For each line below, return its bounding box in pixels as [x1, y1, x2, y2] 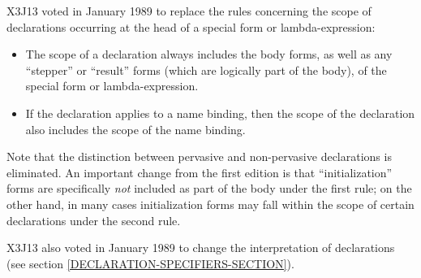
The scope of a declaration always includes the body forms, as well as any [25, 46, 393, 63]
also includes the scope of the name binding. [25, 120, 246, 137]
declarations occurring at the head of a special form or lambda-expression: [6, 18, 376, 35]
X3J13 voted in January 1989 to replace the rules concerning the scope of [6, 2, 372, 19]
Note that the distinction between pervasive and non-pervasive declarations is [6, 148, 392, 165]
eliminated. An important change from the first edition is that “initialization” [6, 163, 393, 180]
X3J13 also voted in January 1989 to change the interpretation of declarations [6, 239, 395, 256]
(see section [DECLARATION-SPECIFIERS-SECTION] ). [6, 254, 294, 271]
